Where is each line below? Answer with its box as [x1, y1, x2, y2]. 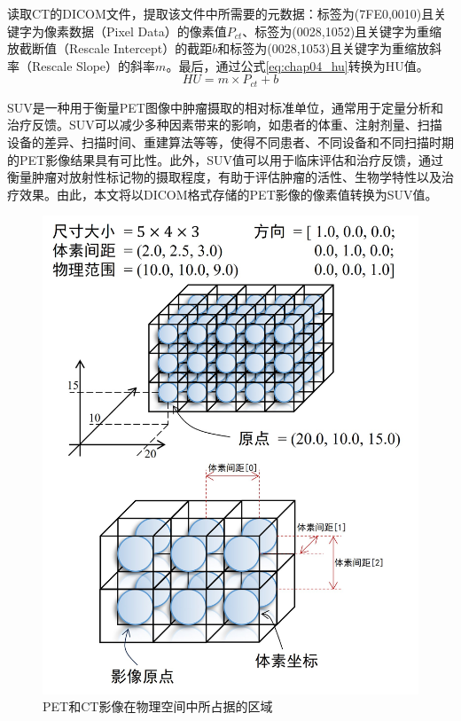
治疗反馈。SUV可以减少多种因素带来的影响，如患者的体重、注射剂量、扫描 [7, 115, 442, 134]
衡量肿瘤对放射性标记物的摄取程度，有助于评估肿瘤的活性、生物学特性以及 [7, 168, 441, 186]
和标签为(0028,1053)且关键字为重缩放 [217, 39, 430, 58]
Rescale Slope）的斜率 [31, 56, 156, 74]
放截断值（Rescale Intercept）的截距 [7, 39, 213, 58]
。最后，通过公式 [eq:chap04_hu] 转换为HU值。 [166, 56, 429, 74]
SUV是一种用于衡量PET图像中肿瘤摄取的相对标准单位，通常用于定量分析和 [7, 98, 443, 116]
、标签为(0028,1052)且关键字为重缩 [242, 21, 442, 40]
